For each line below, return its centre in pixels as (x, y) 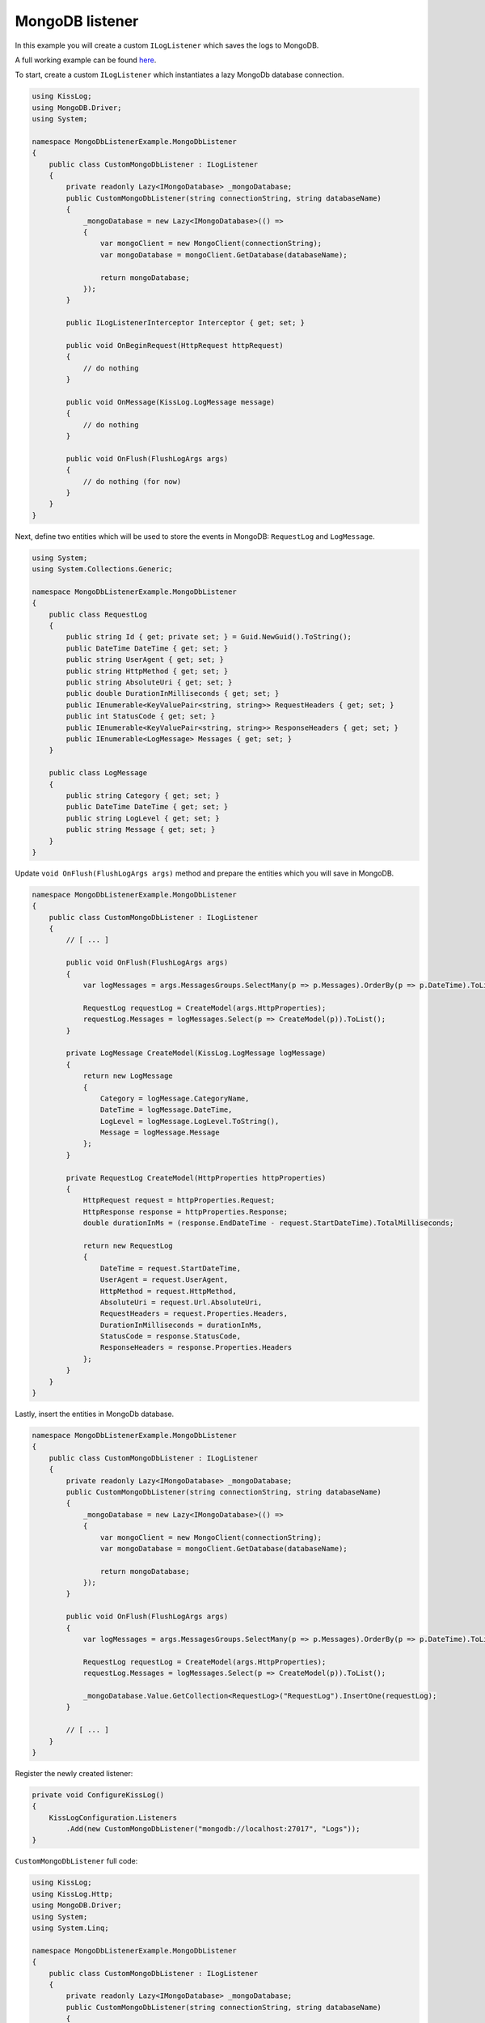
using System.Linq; (70, 1928)
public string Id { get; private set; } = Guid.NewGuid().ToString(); (209, 637)
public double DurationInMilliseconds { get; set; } (173, 693)
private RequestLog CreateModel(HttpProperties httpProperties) (196, 1178)
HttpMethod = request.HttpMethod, (169, 1291)
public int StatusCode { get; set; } (141, 717)
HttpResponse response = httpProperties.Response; (186, 1211)
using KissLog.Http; (72, 1894)
